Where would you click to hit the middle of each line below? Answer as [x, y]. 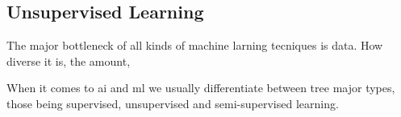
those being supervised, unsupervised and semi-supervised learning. [173, 103]
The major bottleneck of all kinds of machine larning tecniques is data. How [195, 45]
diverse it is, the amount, [69, 61]
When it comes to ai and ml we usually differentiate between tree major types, [201, 88]
